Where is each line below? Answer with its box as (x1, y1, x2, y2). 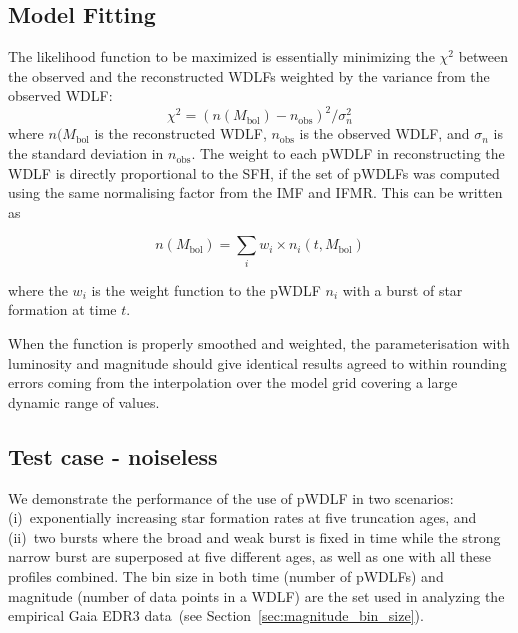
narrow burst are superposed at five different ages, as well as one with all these (8, 546, 491, 567)
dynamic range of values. (8, 391, 160, 412)
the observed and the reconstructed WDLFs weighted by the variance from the (8, 65, 490, 86)
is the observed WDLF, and (299, 123, 470, 144)
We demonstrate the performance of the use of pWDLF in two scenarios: (8, 487, 454, 508)
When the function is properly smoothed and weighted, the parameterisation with (8, 332, 510, 353)
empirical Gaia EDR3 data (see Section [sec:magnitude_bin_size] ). (8, 605, 424, 626)
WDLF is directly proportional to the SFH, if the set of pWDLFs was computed (8, 162, 500, 183)
